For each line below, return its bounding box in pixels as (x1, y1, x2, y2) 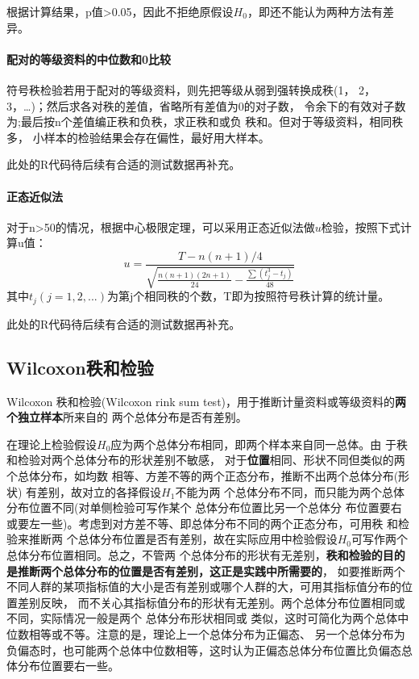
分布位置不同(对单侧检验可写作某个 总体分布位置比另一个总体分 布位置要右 (6, 499, 402, 516)
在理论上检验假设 (6, 435, 97, 452)
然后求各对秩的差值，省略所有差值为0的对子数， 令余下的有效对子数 (46, 97, 406, 114)
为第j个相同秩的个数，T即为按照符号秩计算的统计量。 (106, 287, 390, 304)
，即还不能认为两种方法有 (247, 3, 383, 19)
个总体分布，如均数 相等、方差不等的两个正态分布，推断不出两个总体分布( (6, 467, 399, 484)
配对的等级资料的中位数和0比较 (6, 50, 172, 67)
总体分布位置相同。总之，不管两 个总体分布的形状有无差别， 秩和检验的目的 (6, 546, 405, 563)
